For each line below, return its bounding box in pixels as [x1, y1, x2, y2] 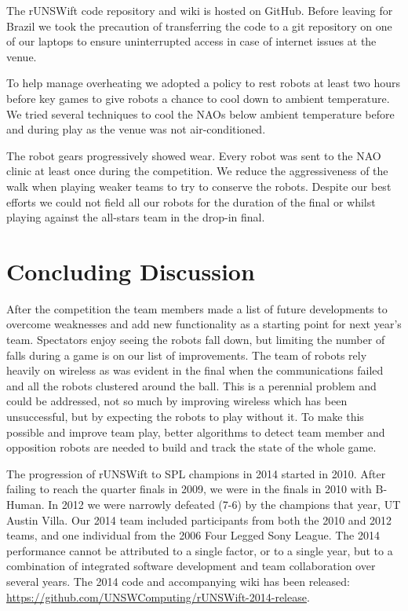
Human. [6, 496, 45, 512]
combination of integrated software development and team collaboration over [6, 558, 376, 574]
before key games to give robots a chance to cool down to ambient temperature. [6, 90, 390, 106]
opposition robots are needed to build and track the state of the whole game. [6, 439, 377, 456]
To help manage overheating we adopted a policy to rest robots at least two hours [6, 75, 401, 91]
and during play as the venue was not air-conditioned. [6, 121, 266, 137]
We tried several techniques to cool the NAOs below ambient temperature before [6, 105, 395, 122]
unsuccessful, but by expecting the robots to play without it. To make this [6, 408, 364, 424]
